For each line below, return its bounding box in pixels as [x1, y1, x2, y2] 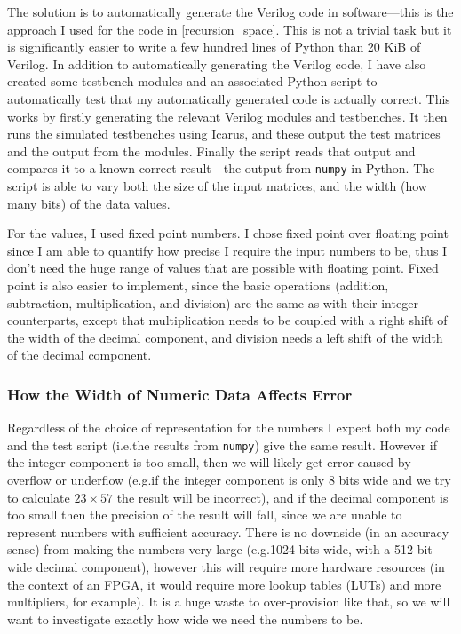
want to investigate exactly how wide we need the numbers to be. [7, 609, 363, 628]
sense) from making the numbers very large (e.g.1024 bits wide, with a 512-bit [7, 540, 433, 559]
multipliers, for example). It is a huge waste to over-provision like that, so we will [7, 592, 450, 611]
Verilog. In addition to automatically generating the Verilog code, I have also [7, 54, 426, 73]
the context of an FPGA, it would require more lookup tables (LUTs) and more [7, 575, 441, 593]
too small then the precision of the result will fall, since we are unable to [7, 505, 402, 524]
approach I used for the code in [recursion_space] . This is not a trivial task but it [7, 20, 452, 38]
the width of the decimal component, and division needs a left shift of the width [7, 328, 443, 346]
